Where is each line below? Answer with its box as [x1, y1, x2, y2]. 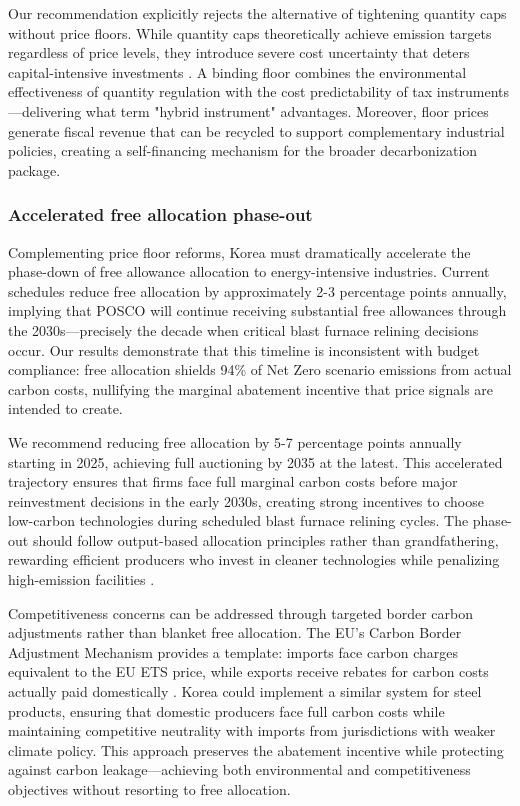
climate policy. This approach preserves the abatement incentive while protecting [8, 739, 504, 760]
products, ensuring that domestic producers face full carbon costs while [8, 700, 445, 721]
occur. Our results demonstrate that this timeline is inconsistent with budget [8, 339, 480, 360]
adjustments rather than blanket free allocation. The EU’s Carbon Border [8, 622, 462, 643]
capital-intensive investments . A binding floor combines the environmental [8, 61, 467, 82]
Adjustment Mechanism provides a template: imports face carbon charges [8, 641, 459, 662]
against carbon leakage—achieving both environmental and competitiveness [8, 759, 471, 780]
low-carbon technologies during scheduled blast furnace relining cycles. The [8, 510, 469, 531]
